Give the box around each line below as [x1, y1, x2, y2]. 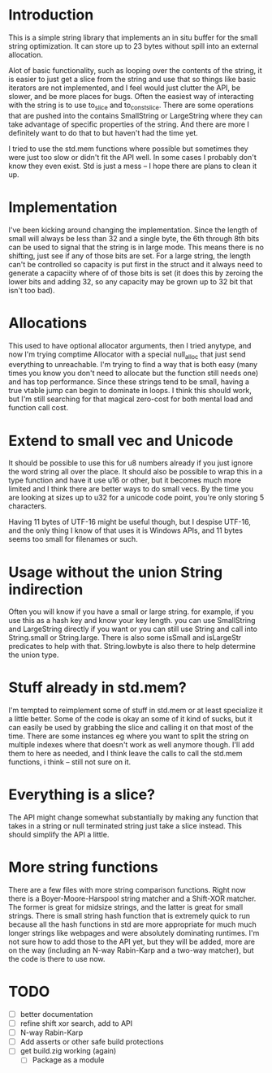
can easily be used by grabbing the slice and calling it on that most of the [8, 723, 254, 733]
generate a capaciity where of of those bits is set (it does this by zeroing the [8, 268, 264, 278]
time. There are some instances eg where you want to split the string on [8, 731, 249, 741]
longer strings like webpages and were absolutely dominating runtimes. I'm [8, 928, 260, 938]
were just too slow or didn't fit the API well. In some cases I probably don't [8, 152, 257, 162]
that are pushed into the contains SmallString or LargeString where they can [8, 110, 263, 120]
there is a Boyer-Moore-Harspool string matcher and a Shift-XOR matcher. [8, 893, 257, 903]
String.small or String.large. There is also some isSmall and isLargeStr [8, 633, 242, 643]
